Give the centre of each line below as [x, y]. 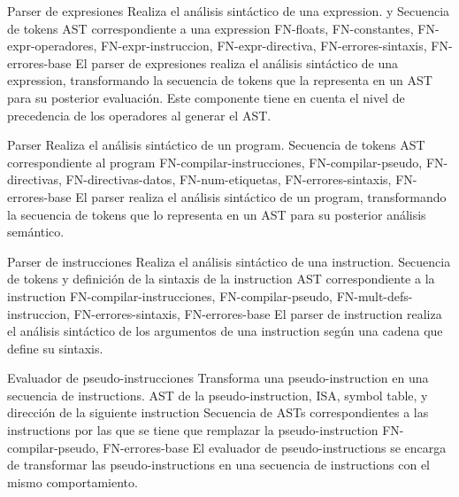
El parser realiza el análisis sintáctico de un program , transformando [261, 196]
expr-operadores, [52, 46]
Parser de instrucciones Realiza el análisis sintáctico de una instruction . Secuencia [229, 261]
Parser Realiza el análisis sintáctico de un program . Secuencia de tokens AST [216, 145]
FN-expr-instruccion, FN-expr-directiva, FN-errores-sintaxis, [264, 46]
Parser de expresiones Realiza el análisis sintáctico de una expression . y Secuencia [229, 11]
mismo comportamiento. [73, 481]
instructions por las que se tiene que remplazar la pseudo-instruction [193, 430]
